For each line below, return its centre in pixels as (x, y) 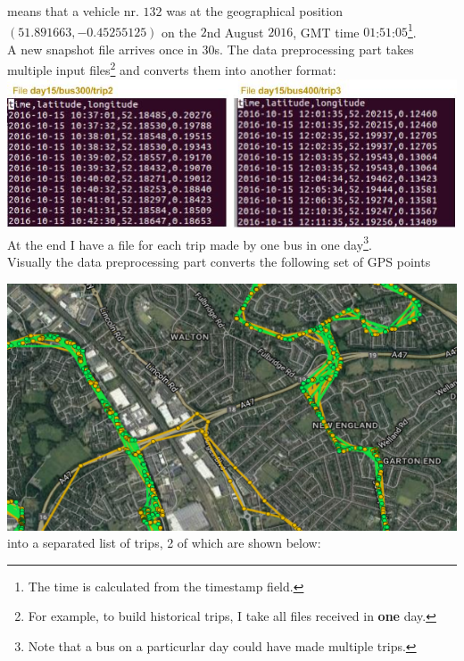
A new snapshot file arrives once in (103, 49)
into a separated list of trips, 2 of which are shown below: (164, 543)
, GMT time (326, 32)
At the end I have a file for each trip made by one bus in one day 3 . (190, 243)
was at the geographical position (254, 11)
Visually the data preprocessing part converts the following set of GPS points (219, 262)
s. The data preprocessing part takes (314, 49)
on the (179, 32)
